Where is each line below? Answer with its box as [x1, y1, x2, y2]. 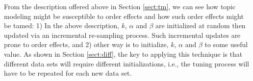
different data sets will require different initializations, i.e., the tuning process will [4, 58, 249, 68]
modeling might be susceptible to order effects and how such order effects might [4, 11, 244, 21]
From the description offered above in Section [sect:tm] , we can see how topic [4, 1, 236, 11]
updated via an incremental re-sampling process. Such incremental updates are [4, 30, 241, 40]
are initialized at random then [155, 20, 246, 31]
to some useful [204, 39, 248, 49]
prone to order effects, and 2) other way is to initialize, [4, 39, 169, 49]
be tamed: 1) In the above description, [4, 20, 120, 31]
